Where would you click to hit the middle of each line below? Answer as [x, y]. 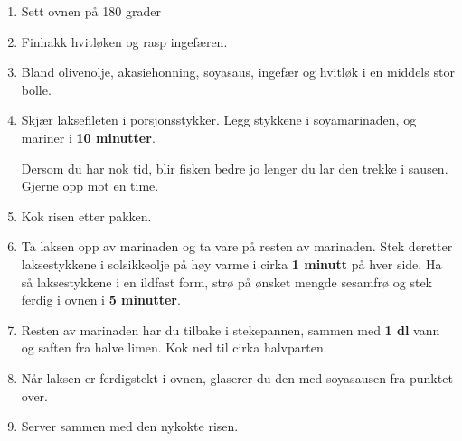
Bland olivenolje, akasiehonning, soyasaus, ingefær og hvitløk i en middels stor [238, 72]
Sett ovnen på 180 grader [91, 11]
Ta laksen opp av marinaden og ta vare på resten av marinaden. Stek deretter [237, 246]
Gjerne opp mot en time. [90, 186]
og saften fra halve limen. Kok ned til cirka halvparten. [174, 347]
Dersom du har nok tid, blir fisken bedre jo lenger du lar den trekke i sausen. [235, 168]
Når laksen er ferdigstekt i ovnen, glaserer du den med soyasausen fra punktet [237, 377]
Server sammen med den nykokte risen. [130, 426]
